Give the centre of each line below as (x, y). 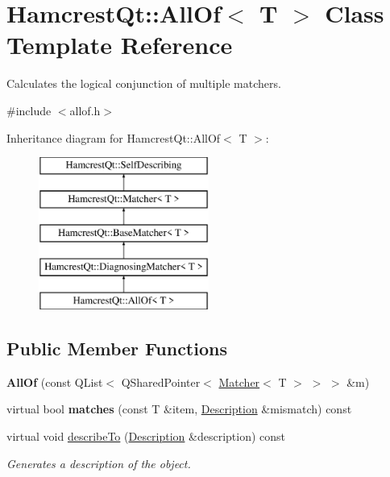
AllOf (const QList (55, 382)
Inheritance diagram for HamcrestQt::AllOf (114, 137)
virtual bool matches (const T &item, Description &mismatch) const (179, 409)
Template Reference (120, 45)
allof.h (85, 110)
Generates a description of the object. (99, 463)
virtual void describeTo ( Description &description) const (146, 436)
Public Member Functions (117, 348)
